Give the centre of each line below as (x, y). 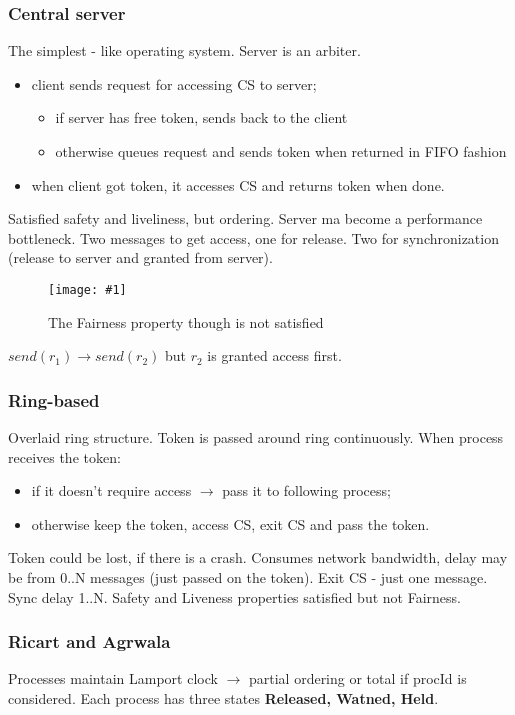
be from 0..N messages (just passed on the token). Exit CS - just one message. (248, 577)
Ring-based (54, 399)
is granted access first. (274, 355)
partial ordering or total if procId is (357, 678)
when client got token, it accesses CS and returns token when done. (238, 184)
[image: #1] (87, 289)
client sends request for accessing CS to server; (174, 83)
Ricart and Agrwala (89, 641)
